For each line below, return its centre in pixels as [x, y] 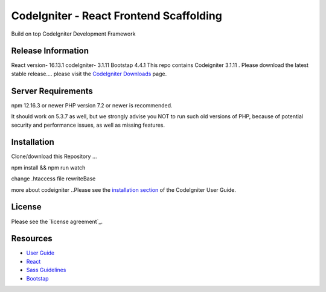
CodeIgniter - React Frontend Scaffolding [117, 16]
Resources [32, 239]
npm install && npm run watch [48, 167]
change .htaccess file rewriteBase [53, 179]
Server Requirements [52, 91]
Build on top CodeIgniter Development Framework [73, 34]
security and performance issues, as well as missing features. [88, 125]
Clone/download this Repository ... [54, 156]
